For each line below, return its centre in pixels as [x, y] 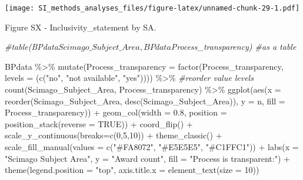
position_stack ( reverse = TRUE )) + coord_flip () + [99, 123]
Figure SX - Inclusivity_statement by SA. [81, 27]
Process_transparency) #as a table [234, 47]
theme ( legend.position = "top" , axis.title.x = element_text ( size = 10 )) [132, 170]
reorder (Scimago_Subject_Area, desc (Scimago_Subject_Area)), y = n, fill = [145, 101]
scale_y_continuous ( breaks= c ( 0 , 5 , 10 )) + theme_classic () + [114, 135]
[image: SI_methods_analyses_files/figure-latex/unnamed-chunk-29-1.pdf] [152, 8]
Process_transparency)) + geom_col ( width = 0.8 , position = [116, 112]
